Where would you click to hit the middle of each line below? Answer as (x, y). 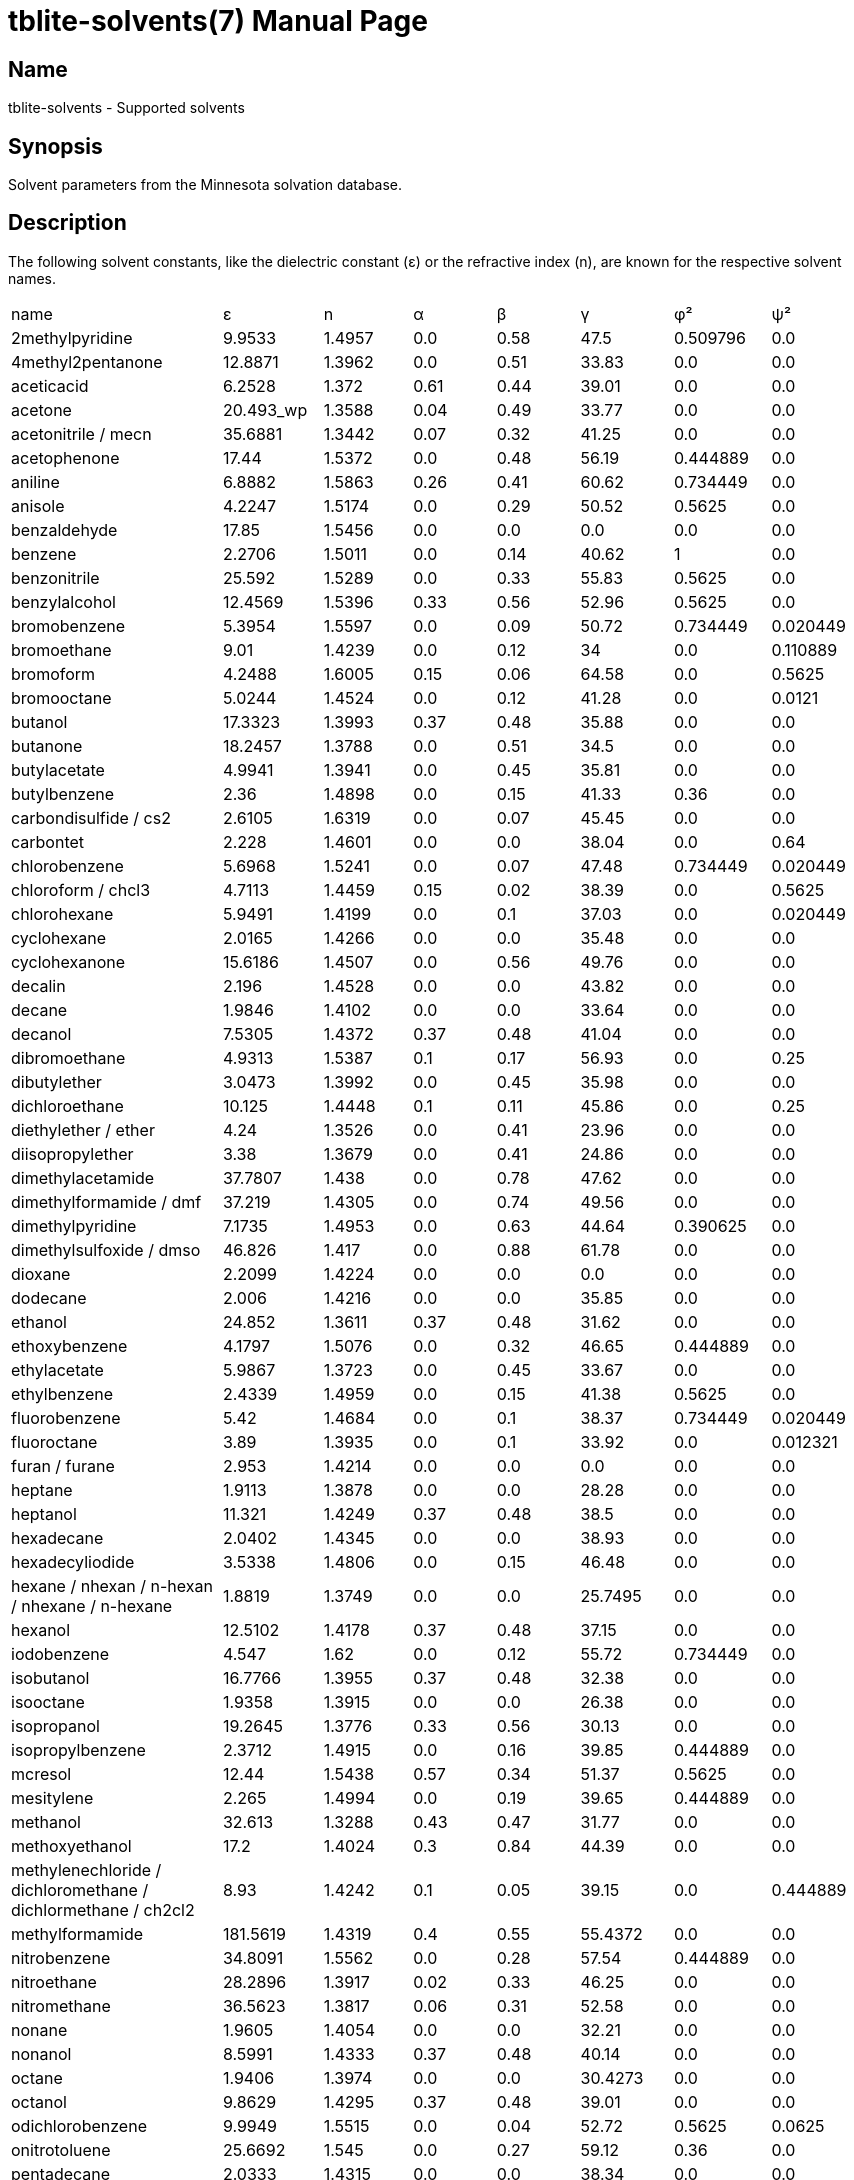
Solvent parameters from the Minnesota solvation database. (205, 185)
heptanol (44, 1513)
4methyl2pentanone (87, 361)
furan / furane (63, 1465)
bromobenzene (68, 625)
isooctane (48, 1701)
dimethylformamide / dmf (106, 1201)
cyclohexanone (68, 961)
